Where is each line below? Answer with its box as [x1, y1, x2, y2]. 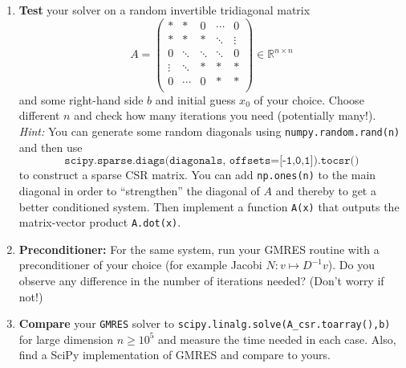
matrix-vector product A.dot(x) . [18, 214, 181, 231]
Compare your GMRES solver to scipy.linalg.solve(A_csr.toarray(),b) [18, 315, 391, 332]
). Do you [327, 256, 375, 273]
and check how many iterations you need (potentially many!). [74, 107, 376, 124]
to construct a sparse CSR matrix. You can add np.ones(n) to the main [18, 166, 376, 183]
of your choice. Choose [254, 91, 364, 108]
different [18, 107, 60, 124]
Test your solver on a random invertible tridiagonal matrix [18, 2, 311, 18]
